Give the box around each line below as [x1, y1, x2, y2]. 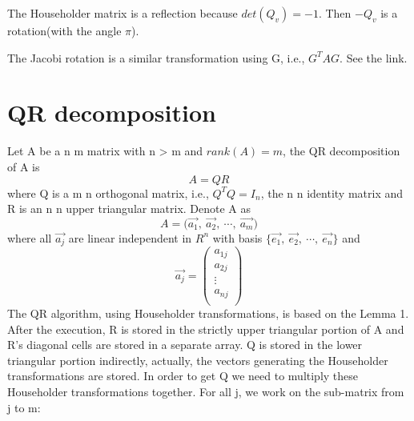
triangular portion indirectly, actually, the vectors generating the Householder [7, 351, 388, 368]
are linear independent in [68, 229, 192, 246]
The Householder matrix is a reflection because [7, 5, 238, 21]
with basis [212, 229, 263, 246]
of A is [7, 158, 40, 174]
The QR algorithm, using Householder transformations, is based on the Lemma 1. [7, 304, 409, 321]
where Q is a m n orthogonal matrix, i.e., [7, 184, 209, 201]
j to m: [7, 399, 41, 415]
